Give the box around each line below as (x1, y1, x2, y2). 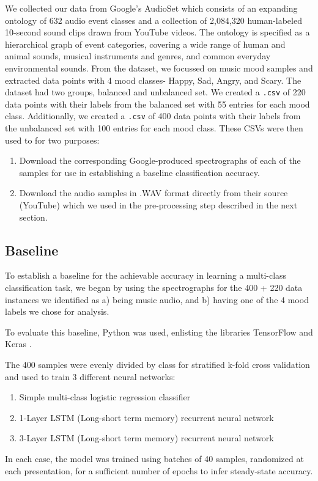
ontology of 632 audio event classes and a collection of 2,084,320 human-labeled (5, 13, 302, 26)
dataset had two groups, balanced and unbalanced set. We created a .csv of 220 (5, 86, 306, 98)
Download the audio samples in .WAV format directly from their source (19, 186, 288, 199)
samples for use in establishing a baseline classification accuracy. (19, 166, 260, 178)
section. (19, 210, 48, 223)
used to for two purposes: (5, 133, 100, 146)
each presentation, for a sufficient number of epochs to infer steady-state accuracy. (5, 464, 313, 477)
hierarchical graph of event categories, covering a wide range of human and (5, 37, 286, 50)
